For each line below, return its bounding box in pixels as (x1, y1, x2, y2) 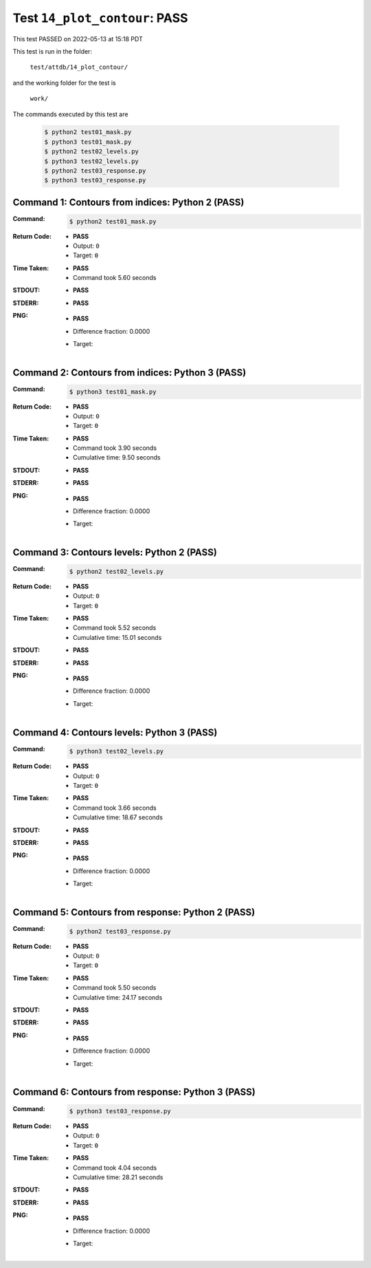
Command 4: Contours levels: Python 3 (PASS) (12, 727, 218, 738)
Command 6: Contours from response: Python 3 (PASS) (12, 1086, 256, 1098)
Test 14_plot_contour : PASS (12, 10, 188, 25)
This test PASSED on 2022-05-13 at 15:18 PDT (12, 34, 144, 43)
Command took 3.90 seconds (73, 444, 157, 452)
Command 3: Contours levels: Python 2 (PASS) (12, 547, 218, 559)
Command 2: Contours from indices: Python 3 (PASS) (12, 367, 247, 378)
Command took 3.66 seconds (73, 804, 157, 812)
